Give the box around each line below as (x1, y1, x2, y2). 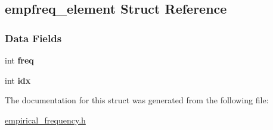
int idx (5, 74, 31, 86)
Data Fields (5, 30, 62, 45)
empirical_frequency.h (5, 113, 86, 126)
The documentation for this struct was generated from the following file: (5, 94, 269, 106)
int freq (5, 54, 34, 66)
